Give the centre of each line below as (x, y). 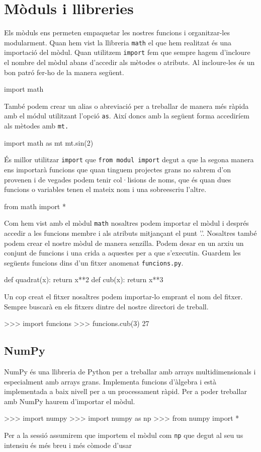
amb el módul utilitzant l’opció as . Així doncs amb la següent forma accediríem (127, 116)
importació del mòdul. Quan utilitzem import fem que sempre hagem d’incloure (127, 52)
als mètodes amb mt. (36, 126)
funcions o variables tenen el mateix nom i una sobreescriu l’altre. (105, 189)
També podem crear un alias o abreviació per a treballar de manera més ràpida (126, 106)
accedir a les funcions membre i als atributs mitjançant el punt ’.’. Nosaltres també (130, 233)
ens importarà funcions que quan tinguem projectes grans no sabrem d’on (117, 169)
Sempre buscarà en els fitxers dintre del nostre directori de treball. (106, 306)
